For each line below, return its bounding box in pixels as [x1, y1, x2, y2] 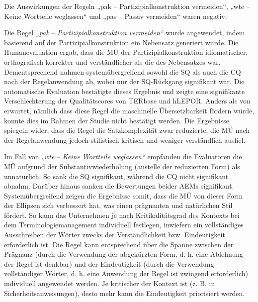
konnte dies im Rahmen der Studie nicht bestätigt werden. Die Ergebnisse [4, 115, 229, 125]
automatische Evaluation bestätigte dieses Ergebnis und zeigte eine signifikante [4, 86, 245, 96]
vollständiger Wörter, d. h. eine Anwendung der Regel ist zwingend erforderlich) [4, 268, 249, 279]
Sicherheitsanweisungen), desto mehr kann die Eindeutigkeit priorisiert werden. [4, 288, 245, 298]
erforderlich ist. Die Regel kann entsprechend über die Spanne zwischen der [4, 239, 234, 249]
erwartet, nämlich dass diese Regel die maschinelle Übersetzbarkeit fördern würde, [4, 105, 255, 115]
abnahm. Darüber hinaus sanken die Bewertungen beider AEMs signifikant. [4, 181, 234, 191]
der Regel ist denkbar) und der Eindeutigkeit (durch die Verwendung [4, 258, 214, 269]
